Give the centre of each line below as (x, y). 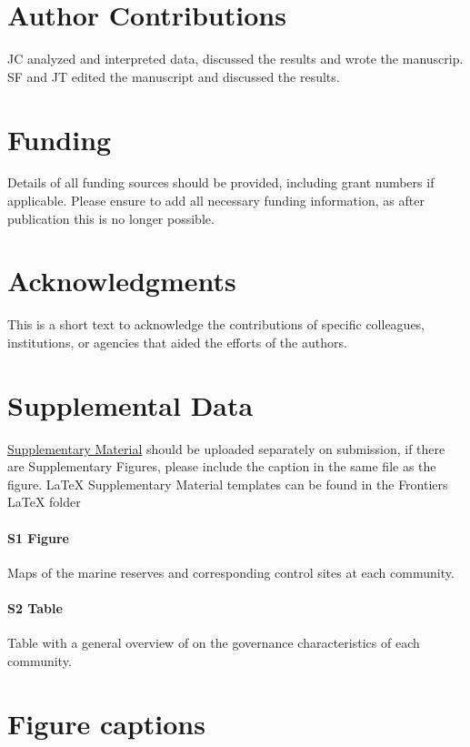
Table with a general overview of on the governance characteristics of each (214, 643)
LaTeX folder (44, 502)
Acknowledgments (122, 281)
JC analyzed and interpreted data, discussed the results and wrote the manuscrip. (235, 59)
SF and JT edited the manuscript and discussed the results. (174, 76)
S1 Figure (38, 537)
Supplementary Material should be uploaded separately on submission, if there (226, 448)
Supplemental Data (130, 404)
